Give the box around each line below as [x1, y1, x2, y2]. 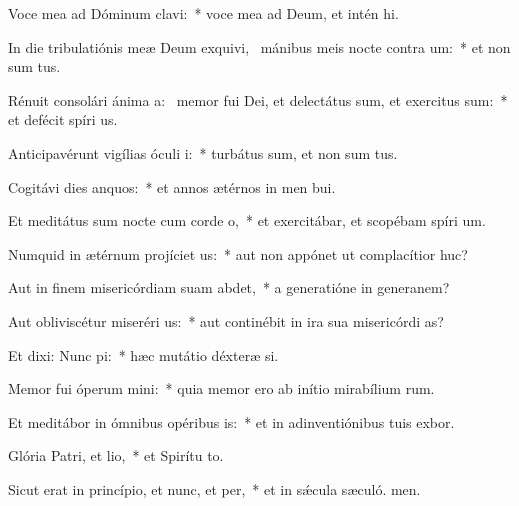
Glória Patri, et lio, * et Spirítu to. [8, 445, 224, 466]
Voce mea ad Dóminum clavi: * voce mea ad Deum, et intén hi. [8, 3, 399, 23]
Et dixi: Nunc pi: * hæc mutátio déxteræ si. [8, 344, 279, 365]
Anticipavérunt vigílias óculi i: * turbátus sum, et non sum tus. [8, 142, 398, 163]
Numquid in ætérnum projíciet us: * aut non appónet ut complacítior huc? [8, 243, 468, 264]
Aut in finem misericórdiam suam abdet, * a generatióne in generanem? [8, 277, 450, 298]
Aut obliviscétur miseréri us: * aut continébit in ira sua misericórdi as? [8, 310, 444, 331]
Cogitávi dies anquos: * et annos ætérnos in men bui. [8, 176, 336, 197]
